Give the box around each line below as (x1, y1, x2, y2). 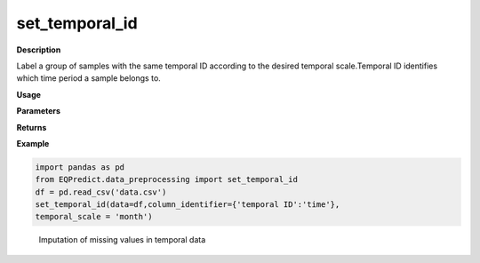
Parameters (16, 106, 61, 116)
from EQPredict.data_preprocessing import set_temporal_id (35, 174, 298, 185)
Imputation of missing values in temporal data (38, 235, 206, 245)
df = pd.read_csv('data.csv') (35, 187, 167, 197)
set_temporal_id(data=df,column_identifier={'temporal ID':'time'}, (35, 200, 340, 210)
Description (16, 44, 61, 55)
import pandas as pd (35, 162, 124, 172)
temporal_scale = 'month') (35, 211, 153, 222)
